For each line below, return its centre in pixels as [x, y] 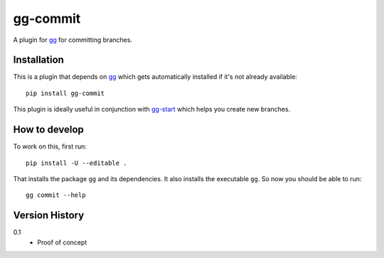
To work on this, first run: [50, 146]
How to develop [49, 130]
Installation [38, 60]
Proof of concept [62, 242]
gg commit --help [56, 195]
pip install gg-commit [65, 93]
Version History [49, 216]
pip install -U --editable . [76, 163]
